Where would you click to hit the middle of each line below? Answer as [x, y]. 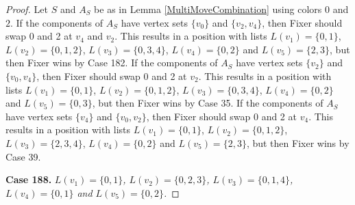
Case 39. [23, 156]
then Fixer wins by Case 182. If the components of [112, 63]
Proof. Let [27, 9]
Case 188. [29, 179]
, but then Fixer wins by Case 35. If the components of [208, 103]
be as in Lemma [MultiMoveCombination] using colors [208, 9]
